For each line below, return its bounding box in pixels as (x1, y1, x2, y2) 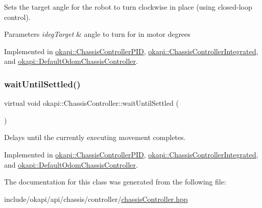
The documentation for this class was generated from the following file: (4, 176, 226, 187)
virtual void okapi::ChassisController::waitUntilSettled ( (4, 98, 179, 108)
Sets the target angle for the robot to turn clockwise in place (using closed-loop (4, 2, 252, 12)
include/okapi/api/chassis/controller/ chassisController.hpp (4, 193, 188, 204)
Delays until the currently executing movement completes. (4, 132, 186, 143)
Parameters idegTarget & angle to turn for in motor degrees (4, 29, 190, 39)
